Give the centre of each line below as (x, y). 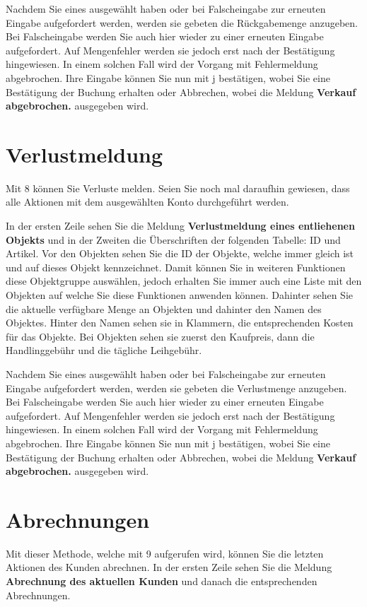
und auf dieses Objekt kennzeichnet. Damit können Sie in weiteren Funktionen (176, 267)
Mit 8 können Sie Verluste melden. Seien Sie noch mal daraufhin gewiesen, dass (178, 188)
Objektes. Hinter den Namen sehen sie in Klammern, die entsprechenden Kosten (180, 323)
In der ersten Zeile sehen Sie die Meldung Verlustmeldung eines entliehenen (180, 226)
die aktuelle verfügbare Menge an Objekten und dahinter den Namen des (164, 308)
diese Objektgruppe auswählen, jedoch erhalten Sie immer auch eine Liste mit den (184, 281)
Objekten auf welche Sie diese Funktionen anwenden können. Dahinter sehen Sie (179, 295)
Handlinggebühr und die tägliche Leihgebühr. (104, 350)
